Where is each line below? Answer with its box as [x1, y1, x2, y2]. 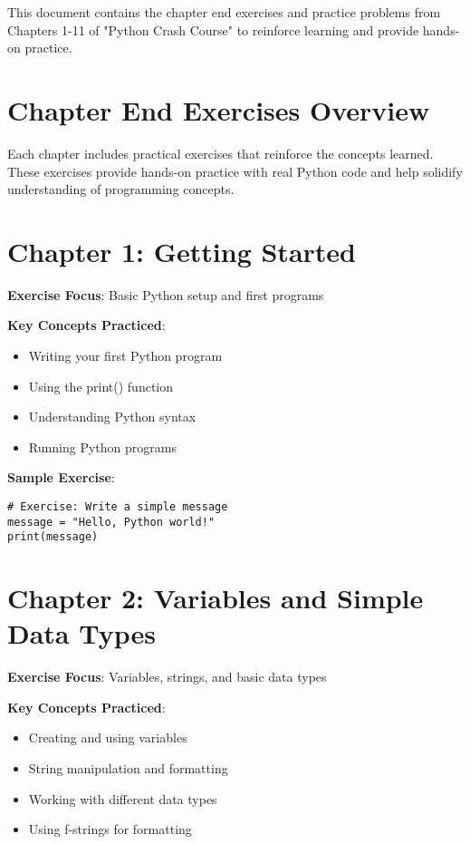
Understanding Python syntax [28, 407, 197, 426]
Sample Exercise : [7, 468, 115, 487]
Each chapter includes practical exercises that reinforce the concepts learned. [7, 143, 434, 162]
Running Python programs [28, 437, 177, 456]
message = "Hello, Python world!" [7, 515, 216, 529]
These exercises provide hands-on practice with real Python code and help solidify [7, 161, 463, 180]
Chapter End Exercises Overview [7, 91, 430, 128]
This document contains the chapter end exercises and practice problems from [7, 3, 441, 21]
